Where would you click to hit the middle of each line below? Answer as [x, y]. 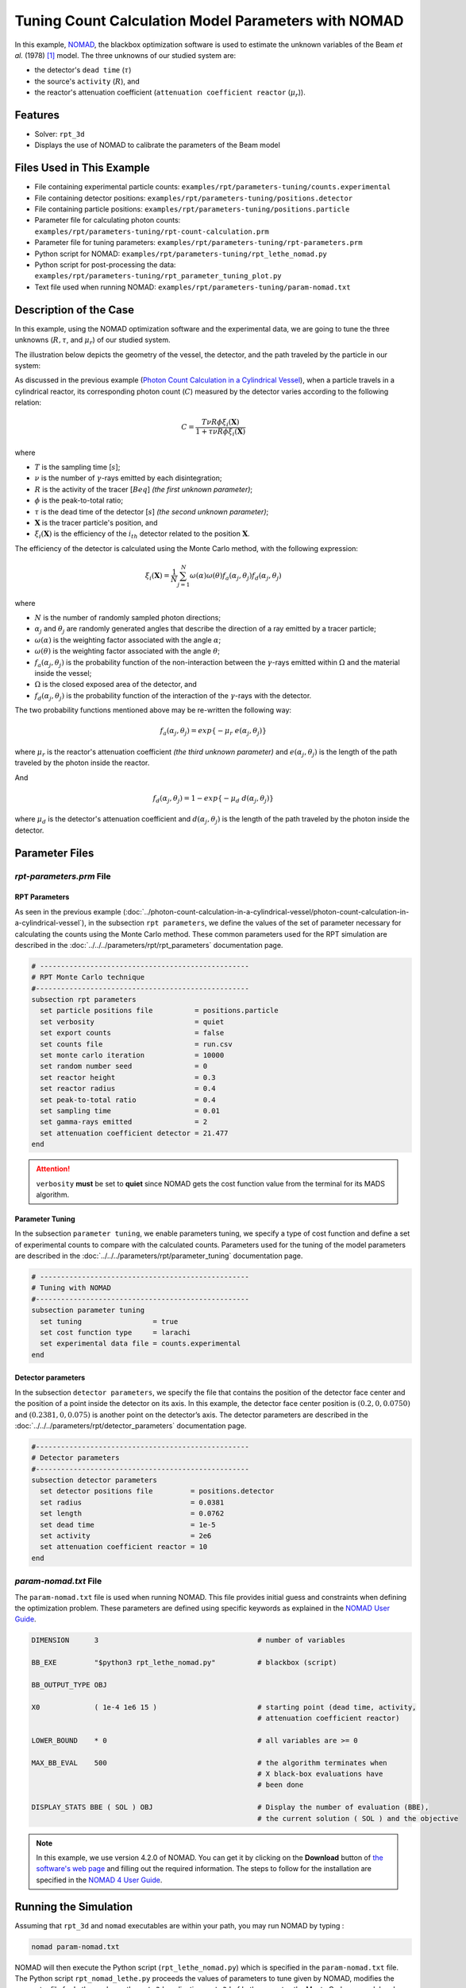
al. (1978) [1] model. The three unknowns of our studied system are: [125, 55]
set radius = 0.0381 [132, 1502]
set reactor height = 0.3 [128, 1077]
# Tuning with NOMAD [71, 1288]
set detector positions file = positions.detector [157, 1491]
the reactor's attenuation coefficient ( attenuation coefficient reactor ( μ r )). [170, 93]
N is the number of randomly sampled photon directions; [128, 617]
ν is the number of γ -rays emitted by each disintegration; [128, 478]
